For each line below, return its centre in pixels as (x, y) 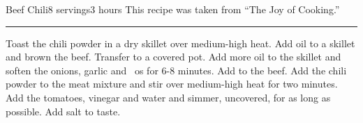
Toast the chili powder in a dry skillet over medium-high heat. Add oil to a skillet (180, 43)
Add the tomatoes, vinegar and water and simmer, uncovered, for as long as (168, 97)
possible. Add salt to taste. (63, 111)
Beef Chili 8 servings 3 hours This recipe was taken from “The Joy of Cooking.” (173, 9)
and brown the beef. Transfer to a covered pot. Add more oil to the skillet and (173, 57)
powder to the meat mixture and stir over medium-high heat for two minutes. (172, 84)
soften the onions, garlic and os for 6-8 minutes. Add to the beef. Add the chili (176, 70)
